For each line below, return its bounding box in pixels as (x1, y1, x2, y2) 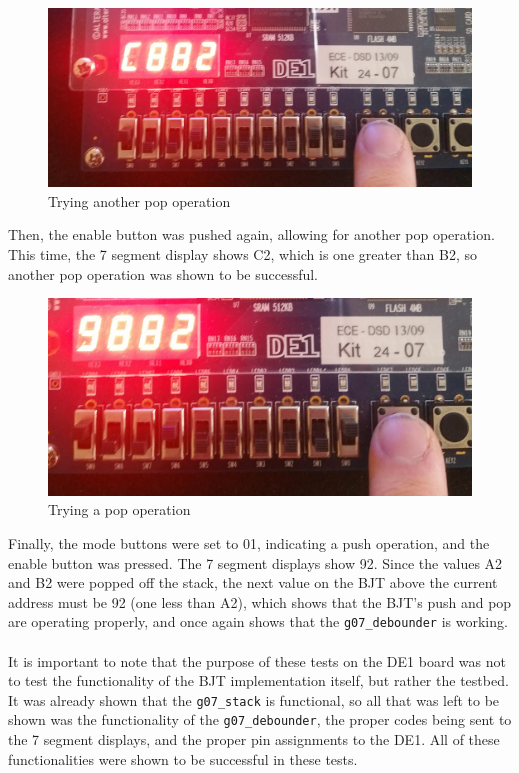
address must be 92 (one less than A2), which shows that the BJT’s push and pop (8, 591, 512, 612)
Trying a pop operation (48, 499, 191, 520)
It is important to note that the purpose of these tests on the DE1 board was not (8, 650, 506, 671)
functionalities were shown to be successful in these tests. (8, 748, 358, 769)
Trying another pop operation (48, 190, 231, 211)
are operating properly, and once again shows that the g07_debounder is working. (8, 611, 508, 632)
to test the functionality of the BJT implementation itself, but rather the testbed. (8, 670, 509, 691)
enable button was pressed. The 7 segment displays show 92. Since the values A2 (8, 552, 503, 573)
